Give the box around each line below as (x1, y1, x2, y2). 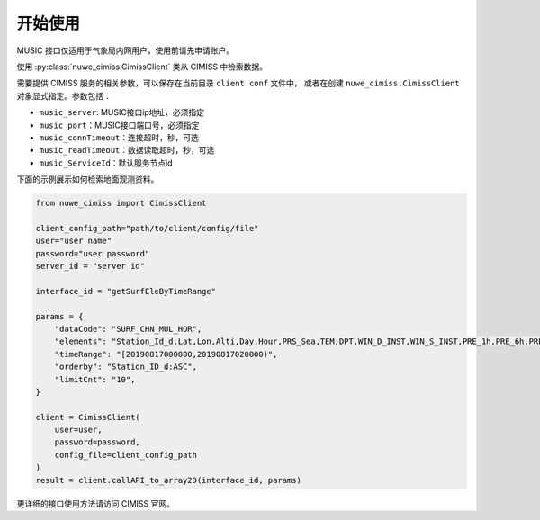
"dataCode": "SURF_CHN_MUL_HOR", (54, 324, 202, 334)
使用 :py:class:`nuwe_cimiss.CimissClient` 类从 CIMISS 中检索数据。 (16, 61, 268, 72)
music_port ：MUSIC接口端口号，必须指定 (39, 120, 200, 130)
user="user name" (35, 236, 112, 247)
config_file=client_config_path (54, 450, 198, 460)
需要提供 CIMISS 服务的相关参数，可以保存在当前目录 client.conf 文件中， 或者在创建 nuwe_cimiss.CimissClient (16, 77, 460, 89)
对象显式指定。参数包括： (16, 90, 112, 101)
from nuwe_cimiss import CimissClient (35, 198, 207, 209)
